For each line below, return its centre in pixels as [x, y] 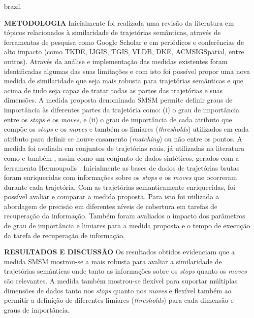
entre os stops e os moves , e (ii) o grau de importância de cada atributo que [118, 119]
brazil [13, 6]
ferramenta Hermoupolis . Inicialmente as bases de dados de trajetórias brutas [122, 167]
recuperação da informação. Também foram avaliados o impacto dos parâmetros [125, 216]
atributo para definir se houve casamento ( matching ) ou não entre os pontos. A [123, 138]
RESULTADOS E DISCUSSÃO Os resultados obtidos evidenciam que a [120, 252]
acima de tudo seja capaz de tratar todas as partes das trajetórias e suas [113, 90]
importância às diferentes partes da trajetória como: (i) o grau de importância [122, 109]
